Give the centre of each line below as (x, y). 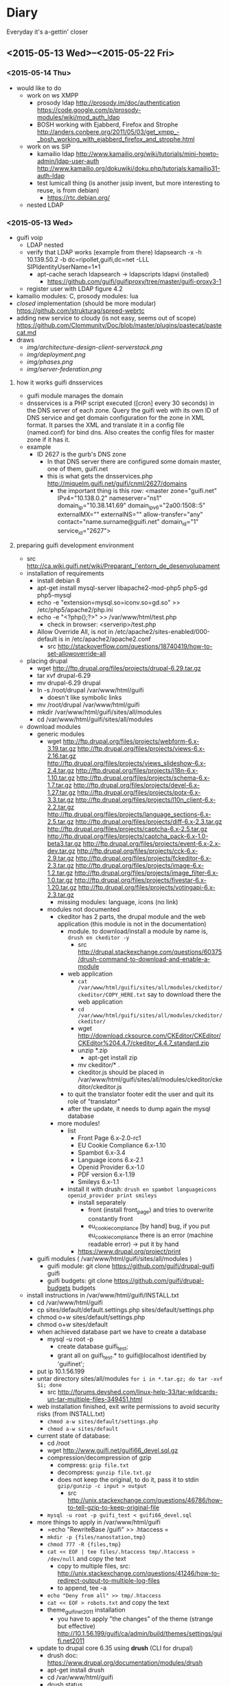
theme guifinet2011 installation (86, 1611)
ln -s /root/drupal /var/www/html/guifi (90, 690)
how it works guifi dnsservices (60, 382)
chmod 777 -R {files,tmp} (84, 1545)
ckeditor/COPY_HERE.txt (112, 995)
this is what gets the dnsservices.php (100, 476)
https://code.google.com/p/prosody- (89, 110)
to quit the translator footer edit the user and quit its (141, 1094)
